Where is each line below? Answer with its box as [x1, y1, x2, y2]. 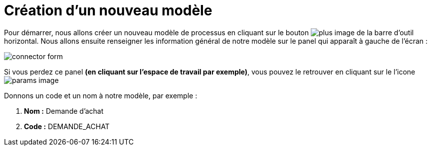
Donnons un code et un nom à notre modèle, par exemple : [4, 91, 198, 100]
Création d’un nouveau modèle [4, 2, 213, 19]
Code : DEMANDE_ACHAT [24, 122, 110, 131]
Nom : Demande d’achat [24, 106, 104, 115]
